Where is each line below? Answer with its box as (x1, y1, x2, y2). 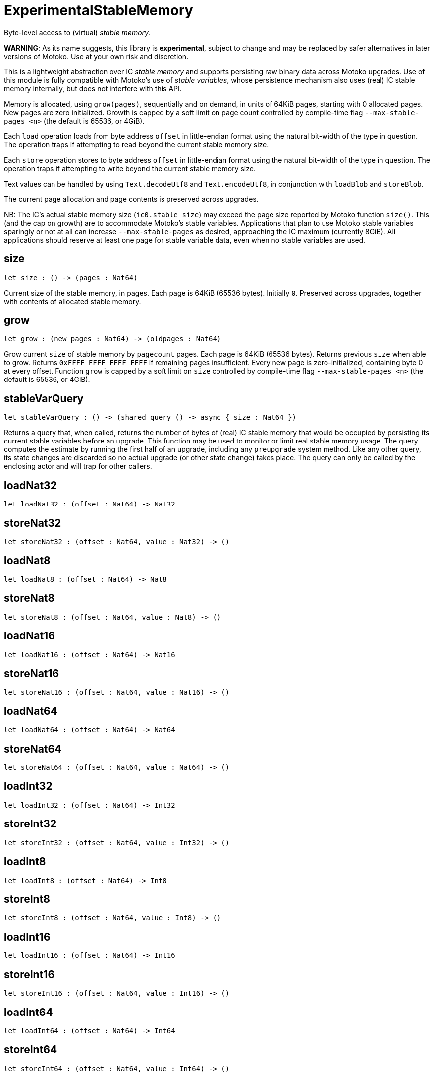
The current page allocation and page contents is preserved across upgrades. (4, 194, 259, 203)
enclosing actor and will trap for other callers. (4, 462, 152, 471)
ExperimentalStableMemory (4, 2, 193, 19)
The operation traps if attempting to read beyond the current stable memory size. (4, 140, 269, 149)
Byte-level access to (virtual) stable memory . (4, 28, 151, 37)
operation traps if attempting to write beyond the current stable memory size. (4, 164, 256, 173)
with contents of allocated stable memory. (4, 297, 141, 306)
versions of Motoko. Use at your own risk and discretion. (4, 52, 189, 61)
